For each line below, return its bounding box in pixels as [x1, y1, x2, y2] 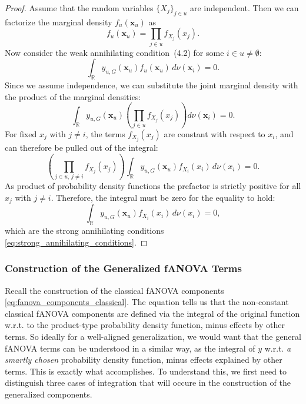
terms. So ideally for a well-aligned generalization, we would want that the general [5, 330, 301, 343]
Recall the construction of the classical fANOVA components [5, 284, 224, 296]
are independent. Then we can [189, 2, 299, 14]
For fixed [5, 128, 37, 140]
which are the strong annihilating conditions [5, 224, 164, 237]
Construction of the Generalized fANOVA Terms [5, 261, 242, 276]
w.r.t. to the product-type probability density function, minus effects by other [5, 319, 285, 331]
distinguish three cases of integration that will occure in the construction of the [5, 376, 291, 389]
